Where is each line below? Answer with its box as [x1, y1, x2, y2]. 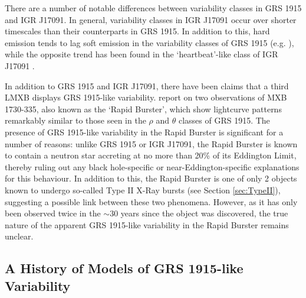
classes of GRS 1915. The [178, 114, 270, 127]
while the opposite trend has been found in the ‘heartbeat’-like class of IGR [5, 48, 278, 60]
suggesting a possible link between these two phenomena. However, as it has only [5, 195, 298, 208]
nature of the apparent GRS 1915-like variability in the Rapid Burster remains [5, 218, 289, 231]
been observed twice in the [5, 207, 101, 219]
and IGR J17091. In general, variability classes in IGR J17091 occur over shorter [5, 13, 297, 25]
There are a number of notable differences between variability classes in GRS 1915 [5, 2, 302, 14]
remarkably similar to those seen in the [5, 114, 146, 127]
